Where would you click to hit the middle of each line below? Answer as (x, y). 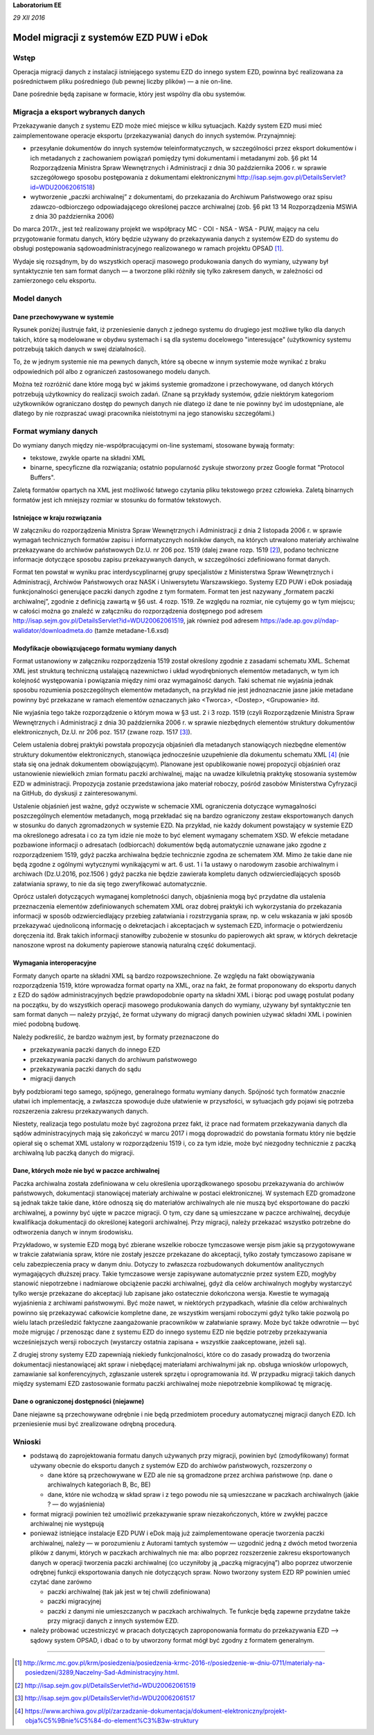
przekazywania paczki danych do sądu (86, 1069)
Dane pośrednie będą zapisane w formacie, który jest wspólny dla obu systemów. (129, 94)
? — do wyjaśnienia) (76, 1504)
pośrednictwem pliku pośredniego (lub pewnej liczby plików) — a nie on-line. (123, 81)
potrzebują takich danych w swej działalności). (79, 349)
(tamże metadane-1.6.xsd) (131, 630)
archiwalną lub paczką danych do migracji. (74, 1153)
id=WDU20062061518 (61, 187)
